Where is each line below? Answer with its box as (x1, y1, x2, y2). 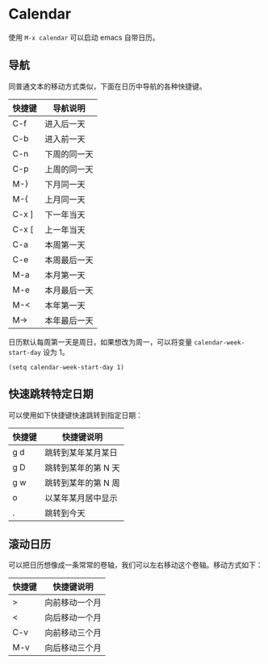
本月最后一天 (44, 284, 94, 295)
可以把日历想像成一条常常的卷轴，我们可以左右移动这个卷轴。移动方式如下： (8, 560, 263, 570)
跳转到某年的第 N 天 (44, 461, 120, 473)
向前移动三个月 (44, 627, 103, 638)
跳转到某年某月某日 (44, 447, 119, 458)
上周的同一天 (44, 163, 94, 174)
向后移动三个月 (44, 642, 103, 654)
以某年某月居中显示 (44, 492, 119, 503)
